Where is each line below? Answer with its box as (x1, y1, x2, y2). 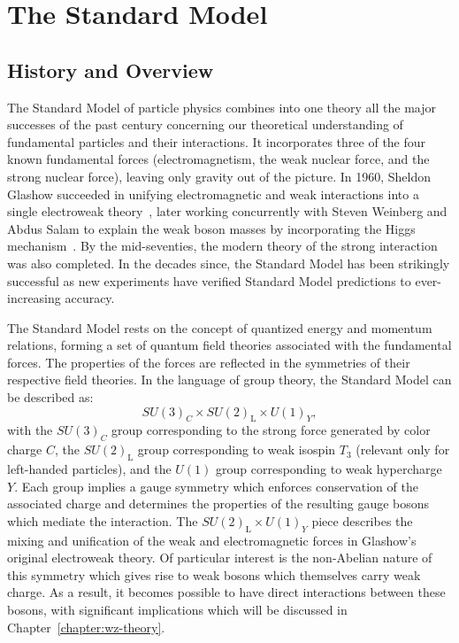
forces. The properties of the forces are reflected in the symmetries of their (7, 352, 410, 371)
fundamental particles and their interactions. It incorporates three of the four (7, 132, 426, 151)
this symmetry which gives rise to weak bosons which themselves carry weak (7, 565, 421, 584)
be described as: (7, 388, 94, 407)
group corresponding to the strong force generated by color (111, 421, 431, 439)
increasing (7, 289, 61, 307)
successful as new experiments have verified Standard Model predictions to (7, 271, 411, 290)
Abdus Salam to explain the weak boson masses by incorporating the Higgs (7, 219, 416, 237)
